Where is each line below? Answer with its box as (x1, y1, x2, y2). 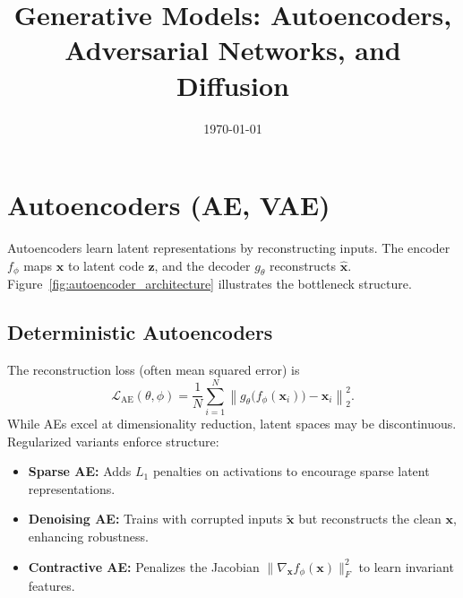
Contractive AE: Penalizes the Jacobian (28, 557, 260, 576)
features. (28, 576, 75, 595)
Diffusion (176, 66, 289, 103)
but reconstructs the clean (298, 509, 442, 528)
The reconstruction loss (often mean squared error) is (7, 360, 300, 379)
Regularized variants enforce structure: (7, 431, 219, 450)
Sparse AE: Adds (28, 462, 132, 481)
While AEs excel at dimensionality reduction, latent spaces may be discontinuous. (7, 413, 457, 432)
